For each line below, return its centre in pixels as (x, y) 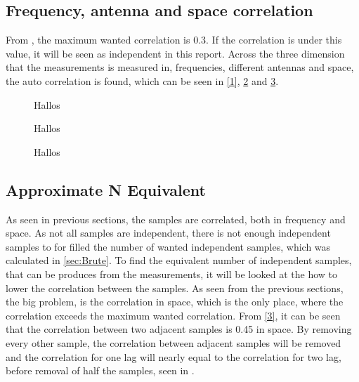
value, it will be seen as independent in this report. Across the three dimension (175, 53)
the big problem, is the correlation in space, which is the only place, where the (175, 302)
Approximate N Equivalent (106, 189)
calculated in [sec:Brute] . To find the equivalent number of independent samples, (179, 260)
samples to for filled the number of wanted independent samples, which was (168, 246)
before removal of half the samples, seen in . (100, 370)
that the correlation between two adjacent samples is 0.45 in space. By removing (179, 329)
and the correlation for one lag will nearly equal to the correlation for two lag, (174, 356)
